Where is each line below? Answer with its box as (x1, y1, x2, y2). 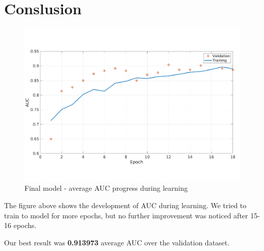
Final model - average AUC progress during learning (24, 183, 188, 193)
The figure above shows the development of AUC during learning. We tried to (4, 199, 247, 210)
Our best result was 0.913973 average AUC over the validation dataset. (4, 237, 230, 247)
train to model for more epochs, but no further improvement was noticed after (4, 210, 248, 220)
